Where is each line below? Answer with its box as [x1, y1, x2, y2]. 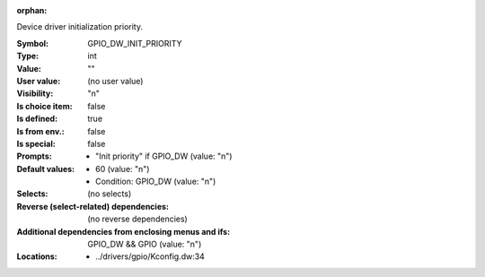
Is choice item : [16, 100, 73, 111]
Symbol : [16, 38, 49, 48]
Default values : [16, 163, 75, 174]
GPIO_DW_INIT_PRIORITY [87, 38, 183, 48]
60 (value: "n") [95, 163, 150, 174]
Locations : [16, 251, 57, 262]
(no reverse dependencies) [87, 213, 188, 224]
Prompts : [16, 151, 53, 161]
